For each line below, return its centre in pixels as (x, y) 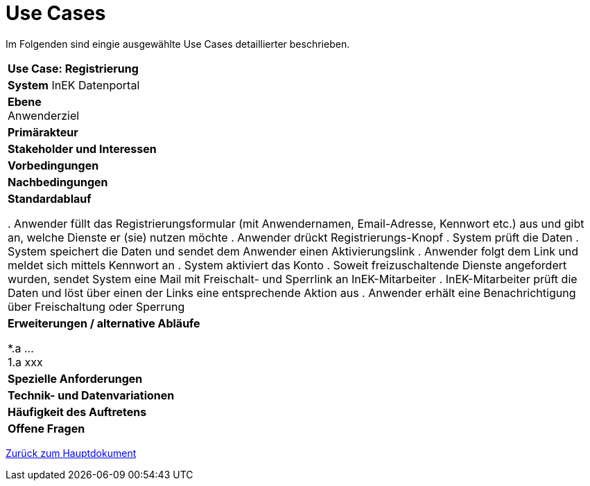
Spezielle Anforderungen (75, 378)
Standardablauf (50, 198)
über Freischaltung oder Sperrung (96, 306)
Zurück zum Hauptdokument (71, 453)
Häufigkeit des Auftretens (77, 412)
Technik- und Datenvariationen (91, 395)
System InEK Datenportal (74, 85)
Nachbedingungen (58, 182)
